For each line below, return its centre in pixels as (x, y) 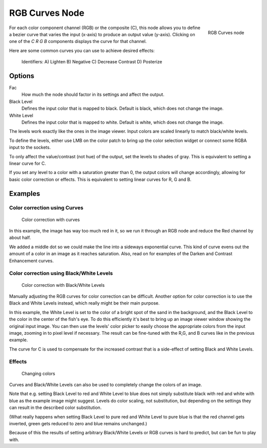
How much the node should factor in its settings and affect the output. (93, 94)
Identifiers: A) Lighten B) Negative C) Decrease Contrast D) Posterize (92, 62)
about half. (20, 238)
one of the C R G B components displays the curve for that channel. (78, 42)
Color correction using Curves (46, 208)
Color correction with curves (51, 220)
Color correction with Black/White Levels (63, 285)
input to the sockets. (30, 147)
